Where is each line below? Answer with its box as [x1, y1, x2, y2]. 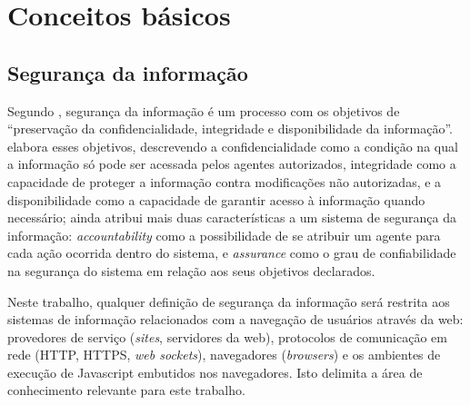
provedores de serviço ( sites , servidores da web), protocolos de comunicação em [7, 327, 447, 346]
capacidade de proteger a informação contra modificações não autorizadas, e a [7, 172, 442, 191]
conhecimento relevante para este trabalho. [7, 380, 245, 400]
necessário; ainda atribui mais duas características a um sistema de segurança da [7, 208, 456, 227]
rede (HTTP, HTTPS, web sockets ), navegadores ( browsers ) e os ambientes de [7, 345, 441, 364]
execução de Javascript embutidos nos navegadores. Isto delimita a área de [7, 362, 423, 381]
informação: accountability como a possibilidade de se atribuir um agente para [7, 225, 441, 244]
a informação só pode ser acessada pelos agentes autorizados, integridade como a [7, 154, 456, 173]
